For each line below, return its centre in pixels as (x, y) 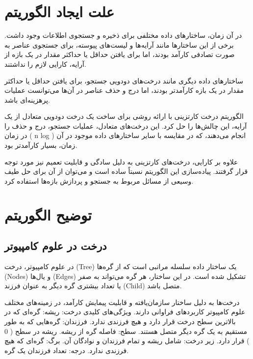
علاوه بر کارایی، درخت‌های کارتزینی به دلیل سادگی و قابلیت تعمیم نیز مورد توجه (121, 161)
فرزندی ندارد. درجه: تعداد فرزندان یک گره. (67, 350)
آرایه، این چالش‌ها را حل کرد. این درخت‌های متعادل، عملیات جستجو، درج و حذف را (126, 125)
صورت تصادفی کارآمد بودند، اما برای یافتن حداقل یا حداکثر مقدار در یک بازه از (120, 54)
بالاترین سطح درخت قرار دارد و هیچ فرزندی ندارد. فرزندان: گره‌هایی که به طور (120, 321)
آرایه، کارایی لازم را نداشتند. (45, 64)
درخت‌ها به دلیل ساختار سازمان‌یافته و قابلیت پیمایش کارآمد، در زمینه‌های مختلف (122, 302)
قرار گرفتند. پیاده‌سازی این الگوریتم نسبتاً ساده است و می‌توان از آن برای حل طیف (126, 171)
